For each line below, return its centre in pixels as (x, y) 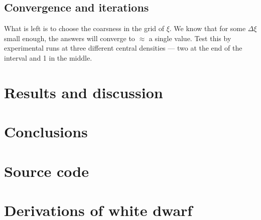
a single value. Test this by (190, 38)
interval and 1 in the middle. (48, 57)
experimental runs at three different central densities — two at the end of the (123, 48)
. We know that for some (208, 28)
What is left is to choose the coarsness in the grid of (84, 28)
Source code (46, 171)
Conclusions (46, 132)
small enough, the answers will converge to (70, 38)
